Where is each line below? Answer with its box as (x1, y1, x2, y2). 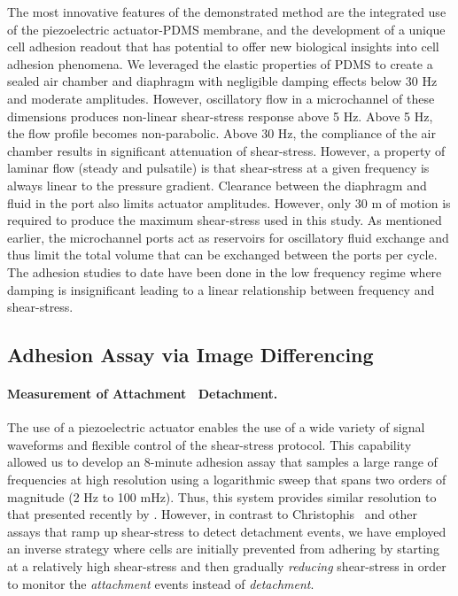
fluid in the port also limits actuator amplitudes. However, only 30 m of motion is (7, 193, 451, 212)
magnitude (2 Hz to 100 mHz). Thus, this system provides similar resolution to (7, 487, 437, 506)
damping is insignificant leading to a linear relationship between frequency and (7, 280, 435, 298)
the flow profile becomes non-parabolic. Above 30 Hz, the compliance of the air (7, 124, 436, 143)
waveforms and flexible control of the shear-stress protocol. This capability (7, 435, 412, 453)
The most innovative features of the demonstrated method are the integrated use (7, 3, 446, 20)
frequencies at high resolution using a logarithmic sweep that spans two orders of (7, 470, 446, 489)
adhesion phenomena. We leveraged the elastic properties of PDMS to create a (7, 54, 433, 73)
